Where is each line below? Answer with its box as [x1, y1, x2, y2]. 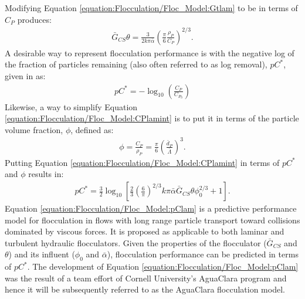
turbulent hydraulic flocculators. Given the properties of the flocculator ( [5, 236, 267, 249]
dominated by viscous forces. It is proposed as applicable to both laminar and [5, 225, 284, 237]
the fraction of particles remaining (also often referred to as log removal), [5, 58, 267, 70]
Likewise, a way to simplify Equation [5, 100, 138, 113]
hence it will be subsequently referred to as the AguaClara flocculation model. [5, 283, 285, 295]
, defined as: [70, 123, 114, 135]
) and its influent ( [8, 248, 75, 260]
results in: [28, 168, 64, 180]
